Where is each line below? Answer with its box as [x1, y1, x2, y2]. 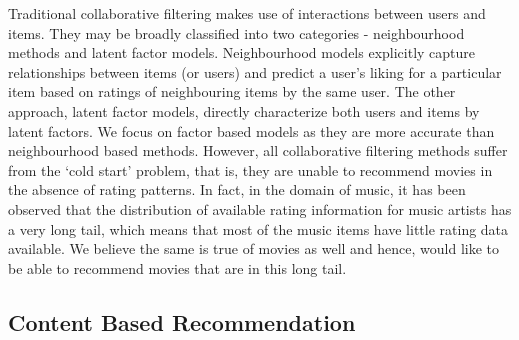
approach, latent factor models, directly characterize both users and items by [8, 100, 480, 121]
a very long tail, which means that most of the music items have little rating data [8, 218, 509, 239]
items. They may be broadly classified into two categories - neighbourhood [8, 22, 465, 43]
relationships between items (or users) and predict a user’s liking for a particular [8, 61, 502, 82]
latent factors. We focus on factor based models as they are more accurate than [8, 120, 495, 141]
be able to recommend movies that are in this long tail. [8, 257, 347, 278]
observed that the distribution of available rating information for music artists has [8, 198, 512, 219]
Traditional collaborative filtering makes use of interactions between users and [8, 3, 486, 23]
